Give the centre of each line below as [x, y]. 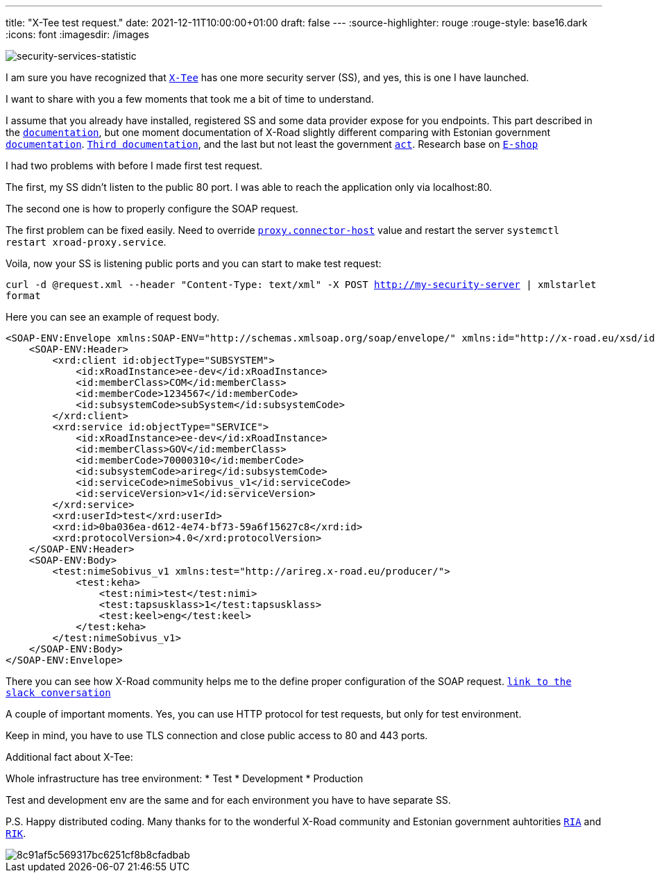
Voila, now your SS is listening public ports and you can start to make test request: [194, 263]
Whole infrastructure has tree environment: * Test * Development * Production [185, 778]
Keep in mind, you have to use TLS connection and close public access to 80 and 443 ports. [217, 735]
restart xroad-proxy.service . [86, 242]
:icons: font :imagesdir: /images [77, 34]
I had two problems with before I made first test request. [134, 166]
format [23, 296]
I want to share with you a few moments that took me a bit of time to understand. [190, 99]
